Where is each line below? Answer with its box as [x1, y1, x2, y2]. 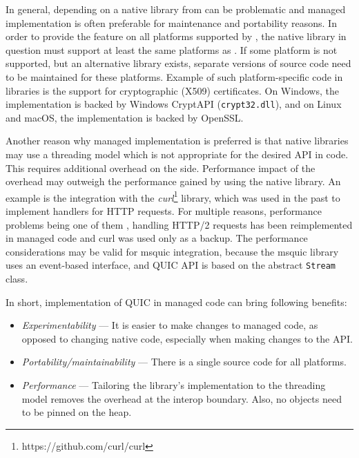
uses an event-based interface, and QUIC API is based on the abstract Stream [6, 258, 336, 272]
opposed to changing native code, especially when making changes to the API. [21, 331, 353, 345]
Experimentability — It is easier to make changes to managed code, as [21, 318, 318, 332]
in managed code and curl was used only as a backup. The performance [6, 231, 308, 245]
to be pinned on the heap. [21, 405, 132, 419]
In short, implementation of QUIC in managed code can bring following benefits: [6, 294, 347, 309]
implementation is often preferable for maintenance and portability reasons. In [6, 15, 337, 30]
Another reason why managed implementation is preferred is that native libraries [6, 133, 349, 148]
